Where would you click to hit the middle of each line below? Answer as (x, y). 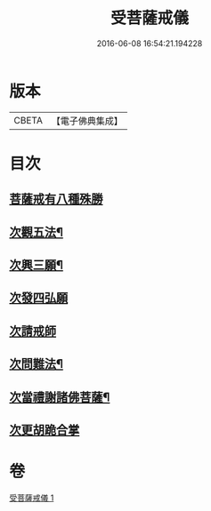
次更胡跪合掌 (45, 430)
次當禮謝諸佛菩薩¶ (60, 397)
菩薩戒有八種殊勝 (56, 200)
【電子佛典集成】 (87, 121)
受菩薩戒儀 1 (32, 498)
